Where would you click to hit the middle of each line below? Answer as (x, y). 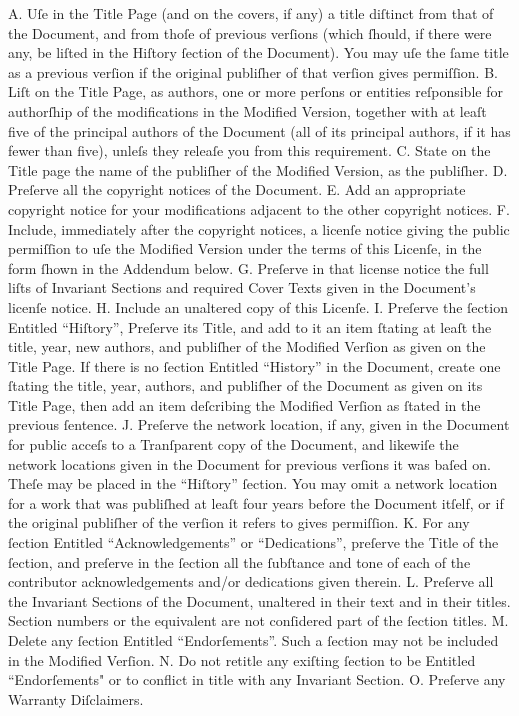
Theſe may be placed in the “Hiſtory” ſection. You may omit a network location (253, 483)
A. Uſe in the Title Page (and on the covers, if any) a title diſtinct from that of (251, 13)
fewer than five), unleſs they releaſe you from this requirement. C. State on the (249, 150)
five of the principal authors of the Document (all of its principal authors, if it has (259, 130)
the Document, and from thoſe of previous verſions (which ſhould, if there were (250, 32)
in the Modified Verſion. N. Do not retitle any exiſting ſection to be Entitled (242, 659)
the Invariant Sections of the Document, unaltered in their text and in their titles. (259, 600)
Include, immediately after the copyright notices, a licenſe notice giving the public (259, 228)
